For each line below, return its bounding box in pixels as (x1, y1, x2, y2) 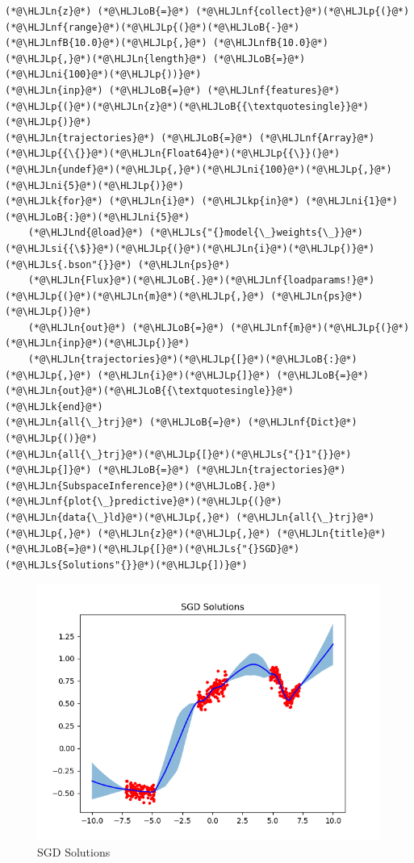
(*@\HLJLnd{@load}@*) (27, 227, 144, 239)
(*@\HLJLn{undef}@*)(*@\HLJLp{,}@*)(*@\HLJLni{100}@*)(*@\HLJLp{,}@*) (5, 163, 392, 175)
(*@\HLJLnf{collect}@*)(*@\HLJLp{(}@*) (195, 6, 410, 17)
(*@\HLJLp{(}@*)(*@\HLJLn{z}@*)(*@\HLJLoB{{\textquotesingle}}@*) (5, 100, 370, 112)
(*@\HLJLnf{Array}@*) (258, 132, 375, 144)
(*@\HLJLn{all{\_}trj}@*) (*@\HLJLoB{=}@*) (5, 417, 242, 429)
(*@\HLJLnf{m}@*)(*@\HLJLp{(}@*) (230, 321, 410, 333)
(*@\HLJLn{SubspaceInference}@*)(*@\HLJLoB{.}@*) (5, 480, 277, 492)
